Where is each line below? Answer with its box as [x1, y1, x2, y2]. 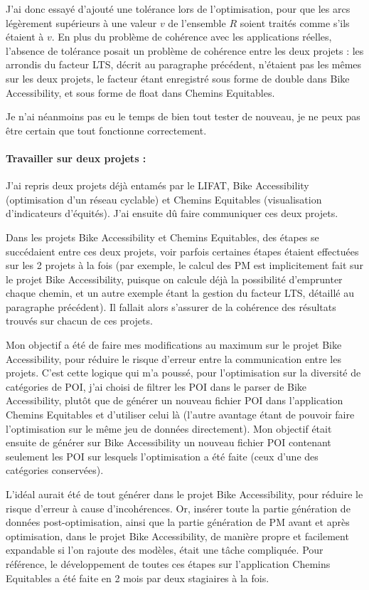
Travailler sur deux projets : [6, 150, 146, 165]
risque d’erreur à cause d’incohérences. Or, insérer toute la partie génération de [6, 500, 351, 515]
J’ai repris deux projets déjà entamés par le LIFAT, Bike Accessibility [6, 178, 309, 193]
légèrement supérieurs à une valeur [6, 15, 157, 30]
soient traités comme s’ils [240, 15, 350, 30]
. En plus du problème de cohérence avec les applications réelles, [51, 29, 332, 44]
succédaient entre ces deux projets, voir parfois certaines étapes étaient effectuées [6, 243, 359, 258]
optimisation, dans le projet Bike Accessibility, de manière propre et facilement [6, 528, 349, 543]
